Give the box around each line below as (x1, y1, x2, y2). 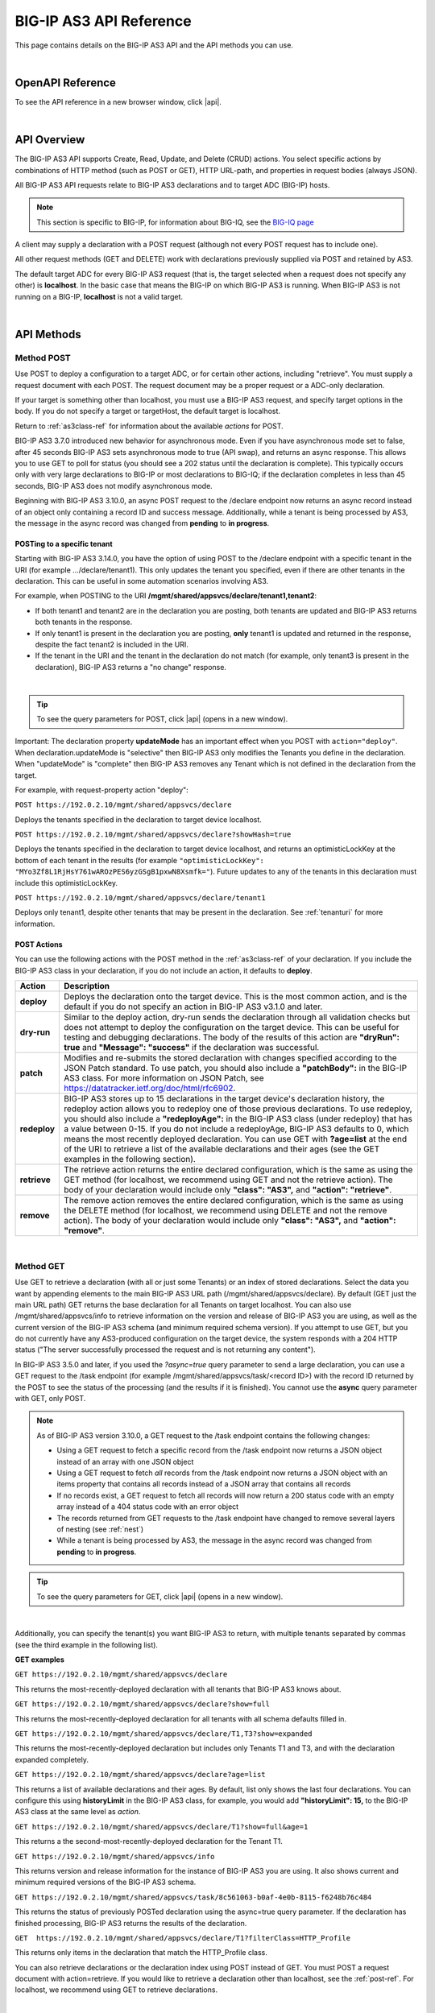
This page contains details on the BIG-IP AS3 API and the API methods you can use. (14, 40, 294, 50)
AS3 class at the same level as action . (14, 1807, 141, 1817)
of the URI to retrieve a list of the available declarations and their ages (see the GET (64, 1143, 380, 1155)
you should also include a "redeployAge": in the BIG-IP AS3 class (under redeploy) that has (64, 1114, 412, 1124)
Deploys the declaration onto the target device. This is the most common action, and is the (64, 991, 408, 1002)
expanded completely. (14, 1755, 89, 1764)
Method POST (14, 352, 72, 363)
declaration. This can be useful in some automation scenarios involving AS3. (14, 577, 269, 586)
